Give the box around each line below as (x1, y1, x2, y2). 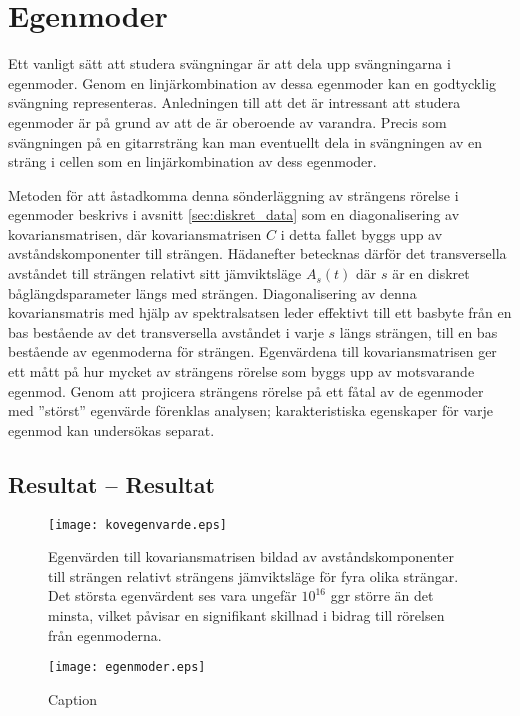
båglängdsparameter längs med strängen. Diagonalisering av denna (8, 282, 417, 303)
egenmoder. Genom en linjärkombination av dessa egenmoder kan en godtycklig (8, 72, 497, 93)
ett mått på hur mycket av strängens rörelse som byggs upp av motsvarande (8, 361, 475, 382)
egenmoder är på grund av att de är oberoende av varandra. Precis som (8, 111, 447, 132)
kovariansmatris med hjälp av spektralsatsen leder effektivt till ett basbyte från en (8, 302, 512, 323)
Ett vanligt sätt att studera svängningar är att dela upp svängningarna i (8, 53, 451, 74)
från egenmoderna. (48, 624, 162, 645)
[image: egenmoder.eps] (48, 660, 206, 675)
